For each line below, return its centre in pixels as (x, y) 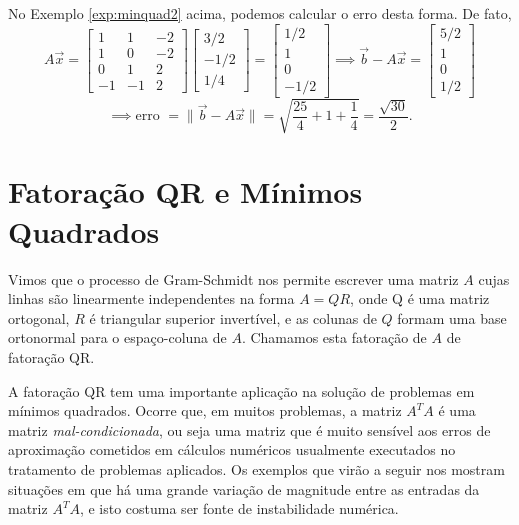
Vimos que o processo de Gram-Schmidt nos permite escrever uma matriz (233, 278)
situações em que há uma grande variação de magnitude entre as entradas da (244, 488)
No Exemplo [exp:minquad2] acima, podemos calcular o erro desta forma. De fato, (260, 13)
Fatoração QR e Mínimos (185, 191)
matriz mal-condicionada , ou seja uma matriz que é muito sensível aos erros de (249, 429)
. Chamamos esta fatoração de (334, 337)
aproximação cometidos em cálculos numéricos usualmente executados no (232, 449)
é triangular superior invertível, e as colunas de (233, 317)
